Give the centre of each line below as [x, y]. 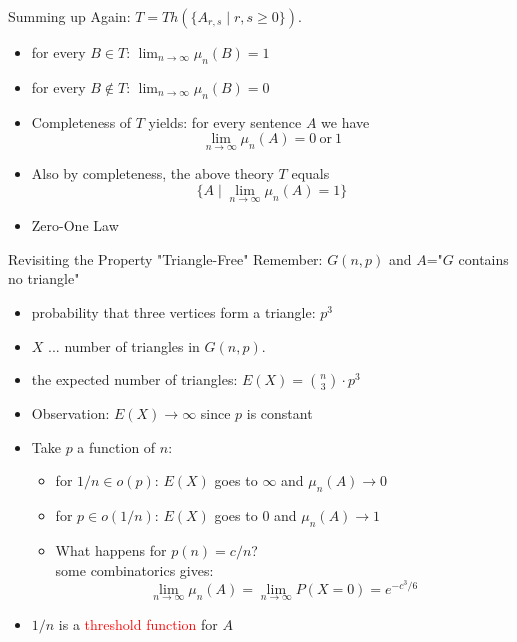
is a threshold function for [138, 624]
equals [310, 173]
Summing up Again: [69, 16]
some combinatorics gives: [134, 569]
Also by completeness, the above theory [152, 173]
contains [483, 258]
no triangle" [44, 278]
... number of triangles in [124, 345]
